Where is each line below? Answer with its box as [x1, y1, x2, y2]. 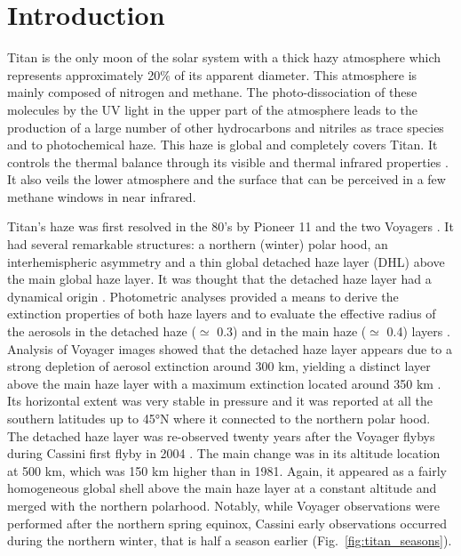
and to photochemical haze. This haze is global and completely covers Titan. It [7, 135, 438, 154]
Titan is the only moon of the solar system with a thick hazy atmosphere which [7, 48, 441, 67]
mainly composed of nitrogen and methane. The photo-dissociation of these [7, 83, 417, 101]
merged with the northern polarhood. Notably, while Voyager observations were [7, 496, 440, 514]
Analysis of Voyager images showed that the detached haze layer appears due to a [7, 339, 452, 358]
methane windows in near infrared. [7, 187, 196, 205]
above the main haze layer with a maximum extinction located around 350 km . [7, 374, 441, 392]
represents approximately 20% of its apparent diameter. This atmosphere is [7, 65, 417, 84]
